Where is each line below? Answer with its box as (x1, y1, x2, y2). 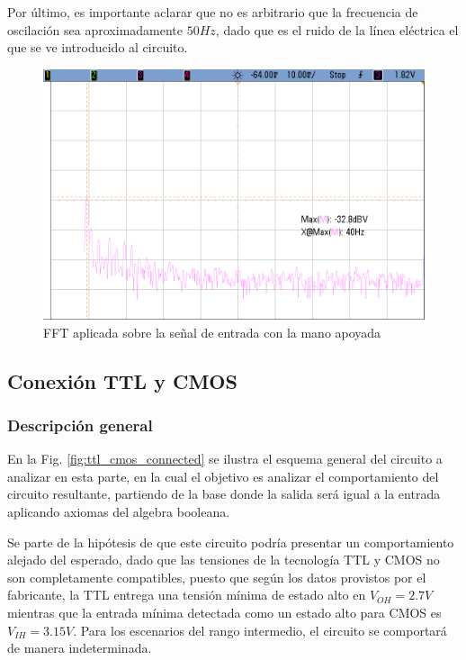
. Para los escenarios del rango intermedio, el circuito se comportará (73, 620, 447, 639)
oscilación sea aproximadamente (7, 20, 184, 39)
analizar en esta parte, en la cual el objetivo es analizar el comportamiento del (7, 466, 439, 485)
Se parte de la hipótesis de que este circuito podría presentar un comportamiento (7, 532, 454, 551)
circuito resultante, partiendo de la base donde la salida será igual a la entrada (7, 484, 441, 503)
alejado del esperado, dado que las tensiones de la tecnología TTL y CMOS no (7, 550, 440, 569)
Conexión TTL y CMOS (7, 366, 237, 394)
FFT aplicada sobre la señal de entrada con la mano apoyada (43, 322, 381, 341)
